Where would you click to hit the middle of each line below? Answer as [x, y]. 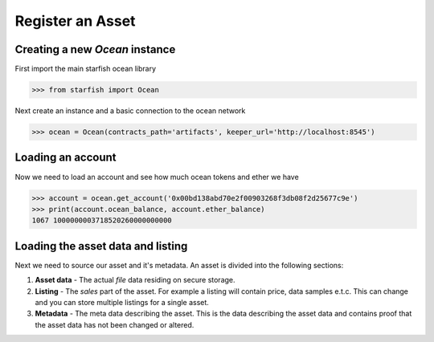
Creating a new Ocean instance [95, 49]
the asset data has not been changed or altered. [115, 324]
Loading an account [66, 158]
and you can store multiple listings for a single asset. [122, 302]
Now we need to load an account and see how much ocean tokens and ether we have [157, 177]
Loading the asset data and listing [101, 246]
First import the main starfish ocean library [86, 69]
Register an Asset [75, 21]
